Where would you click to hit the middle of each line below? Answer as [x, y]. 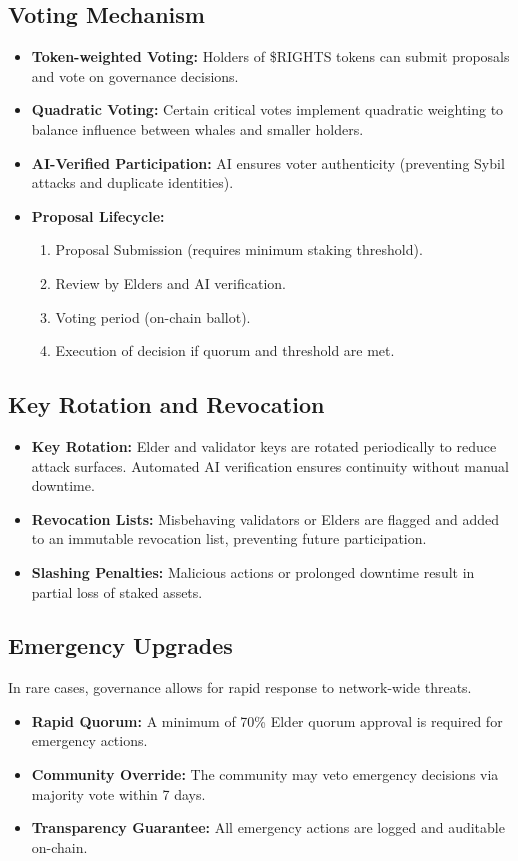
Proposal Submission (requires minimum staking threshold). [239, 249]
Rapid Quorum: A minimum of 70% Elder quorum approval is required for [267, 720]
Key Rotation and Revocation [166, 404]
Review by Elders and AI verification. [170, 282]
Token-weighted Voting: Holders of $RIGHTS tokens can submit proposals [270, 56]
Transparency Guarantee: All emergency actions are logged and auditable [268, 827]
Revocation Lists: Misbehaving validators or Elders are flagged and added [265, 518]
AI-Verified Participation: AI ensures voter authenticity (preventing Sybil [268, 162]
